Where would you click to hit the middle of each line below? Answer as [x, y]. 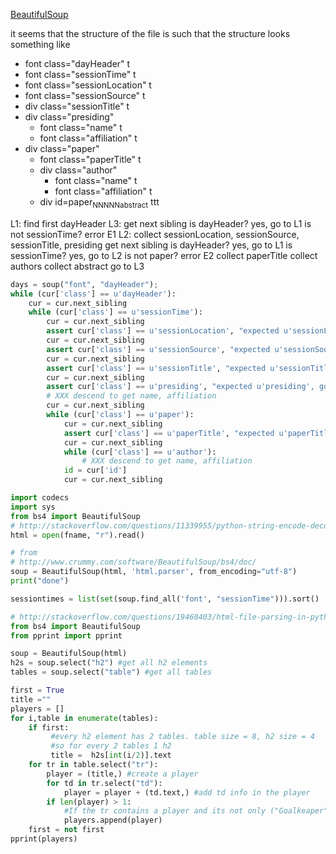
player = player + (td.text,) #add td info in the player [187, 792]
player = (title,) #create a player [122, 774]
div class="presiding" [69, 117]
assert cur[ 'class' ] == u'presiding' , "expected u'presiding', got [189, 387]
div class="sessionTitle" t [77, 106]
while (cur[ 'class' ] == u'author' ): [140, 452]
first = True [37, 690]
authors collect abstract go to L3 [77, 266]
